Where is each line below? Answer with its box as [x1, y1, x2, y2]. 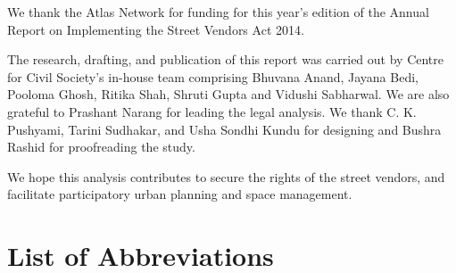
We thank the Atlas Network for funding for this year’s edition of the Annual [7, 3, 429, 21]
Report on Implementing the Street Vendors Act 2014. [7, 20, 304, 38]
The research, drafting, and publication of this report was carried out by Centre [7, 50, 444, 69]
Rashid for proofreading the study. [7, 137, 195, 156]
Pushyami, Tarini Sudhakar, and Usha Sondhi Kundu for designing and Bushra [7, 120, 442, 138]
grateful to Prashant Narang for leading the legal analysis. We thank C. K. [7, 102, 417, 120]
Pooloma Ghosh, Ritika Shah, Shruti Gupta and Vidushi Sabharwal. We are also [7, 85, 450, 103]
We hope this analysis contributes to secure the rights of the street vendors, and [7, 167, 445, 186]
